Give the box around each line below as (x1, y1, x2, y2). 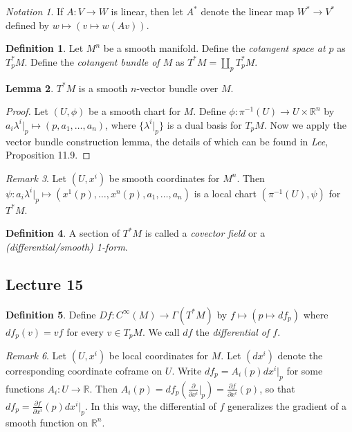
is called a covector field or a (145, 226, 266, 240)
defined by (6, 17, 50, 32)
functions (6, 381, 44, 395)
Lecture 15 (6, 273, 84, 294)
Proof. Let (6, 104, 48, 118)
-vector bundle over (136, 80, 219, 95)
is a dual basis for (167, 117, 242, 132)
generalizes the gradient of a (228, 398, 347, 413)
